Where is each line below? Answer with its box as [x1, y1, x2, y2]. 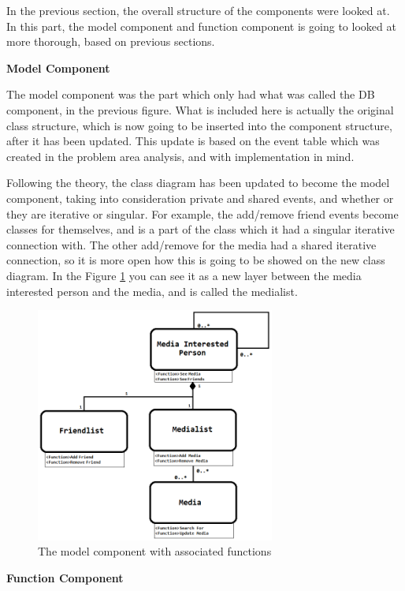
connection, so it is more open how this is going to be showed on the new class [6, 252, 385, 268]
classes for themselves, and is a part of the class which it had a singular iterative [6, 221, 395, 238]
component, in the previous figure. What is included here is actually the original [6, 101, 394, 118]
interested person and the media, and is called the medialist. [6, 282, 298, 299]
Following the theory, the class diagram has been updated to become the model [6, 174, 390, 191]
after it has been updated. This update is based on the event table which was [6, 133, 380, 149]
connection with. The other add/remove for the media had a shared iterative [6, 236, 377, 252]
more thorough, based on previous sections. [6, 33, 215, 50]
